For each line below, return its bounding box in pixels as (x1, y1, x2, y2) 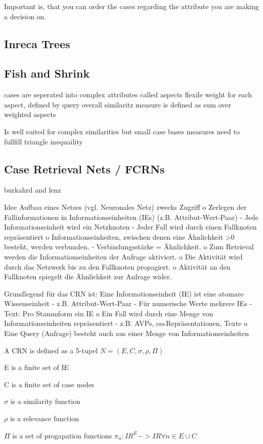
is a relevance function (10, 413, 79, 424)
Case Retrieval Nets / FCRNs (4, 161, 165, 176)
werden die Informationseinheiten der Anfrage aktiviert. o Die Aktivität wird (4, 251, 243, 262)
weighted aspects (4, 109, 56, 120)
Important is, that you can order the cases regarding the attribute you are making (4, 1, 259, 11)
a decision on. (4, 11, 47, 21)
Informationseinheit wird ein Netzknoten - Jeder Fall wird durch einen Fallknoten (4, 221, 257, 232)
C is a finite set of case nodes (4, 379, 95, 389)
